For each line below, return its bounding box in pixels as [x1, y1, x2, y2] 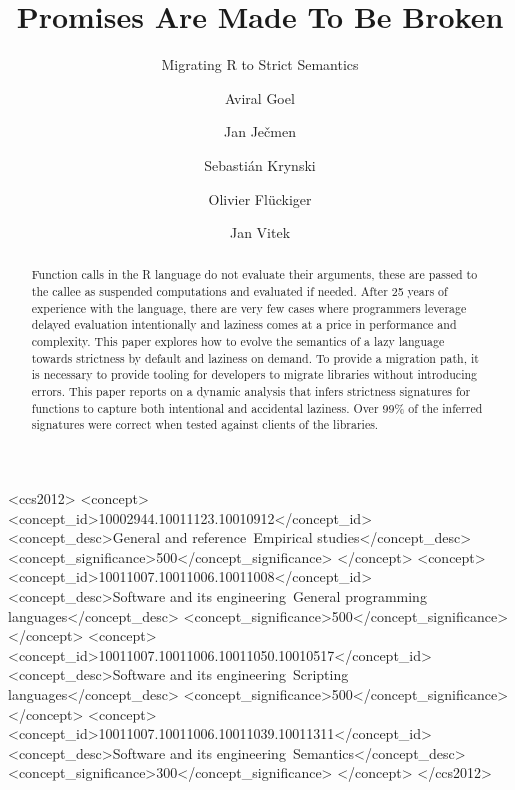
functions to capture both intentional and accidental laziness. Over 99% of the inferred [31, 399, 483, 416]
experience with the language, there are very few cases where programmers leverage [31, 299, 467, 316]
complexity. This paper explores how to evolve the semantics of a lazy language [31, 333, 445, 350]
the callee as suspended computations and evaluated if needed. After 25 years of [31, 283, 448, 300]
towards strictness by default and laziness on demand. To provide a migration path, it [31, 349, 479, 366]
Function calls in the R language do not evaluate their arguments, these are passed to [31, 266, 478, 283]
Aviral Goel [225, 87, 295, 108]
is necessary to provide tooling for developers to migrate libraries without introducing [31, 366, 477, 383]
